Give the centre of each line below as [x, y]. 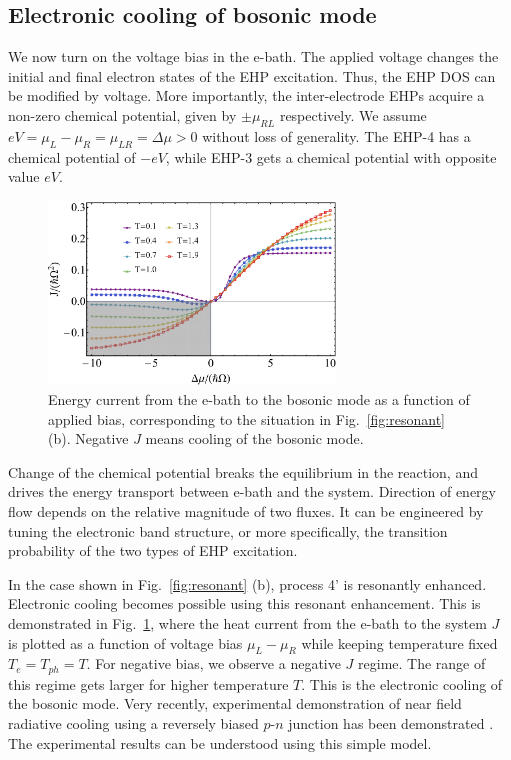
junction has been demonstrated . [391, 723]
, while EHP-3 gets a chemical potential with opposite [331, 156]
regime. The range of [422, 663]
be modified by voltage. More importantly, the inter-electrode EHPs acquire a [246, 95]
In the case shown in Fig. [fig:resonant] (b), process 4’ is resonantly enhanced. [247, 583]
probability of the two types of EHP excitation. [153, 550]
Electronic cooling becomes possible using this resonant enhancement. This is [244, 603]
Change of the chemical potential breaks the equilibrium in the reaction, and [243, 471]
